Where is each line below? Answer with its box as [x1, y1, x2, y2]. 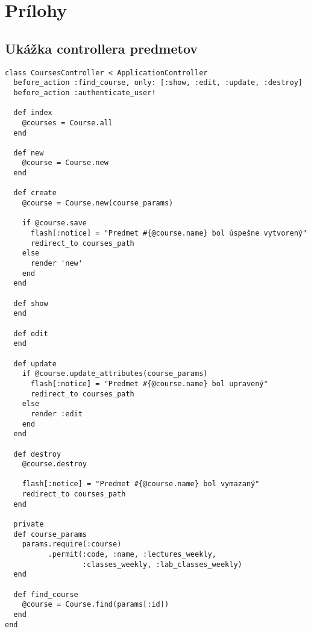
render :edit [30, 409, 83, 418]
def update [13, 359, 57, 368]
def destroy [13, 449, 61, 458]
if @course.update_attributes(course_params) [22, 369, 208, 378]
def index [13, 108, 52, 117]
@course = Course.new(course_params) [22, 199, 174, 208]
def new [13, 148, 44, 157]
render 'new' [30, 259, 83, 268]
